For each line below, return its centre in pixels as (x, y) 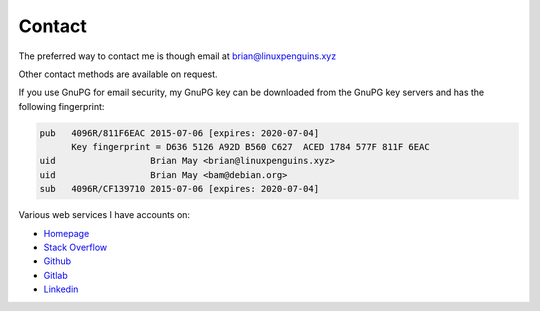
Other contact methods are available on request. (118, 74)
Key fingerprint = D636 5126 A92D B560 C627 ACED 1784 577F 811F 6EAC (250, 147)
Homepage (66, 233)
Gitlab (56, 275)
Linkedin (61, 289)
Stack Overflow (75, 247)
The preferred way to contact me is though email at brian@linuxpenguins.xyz (177, 56)
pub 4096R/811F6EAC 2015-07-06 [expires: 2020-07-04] (179, 133)
